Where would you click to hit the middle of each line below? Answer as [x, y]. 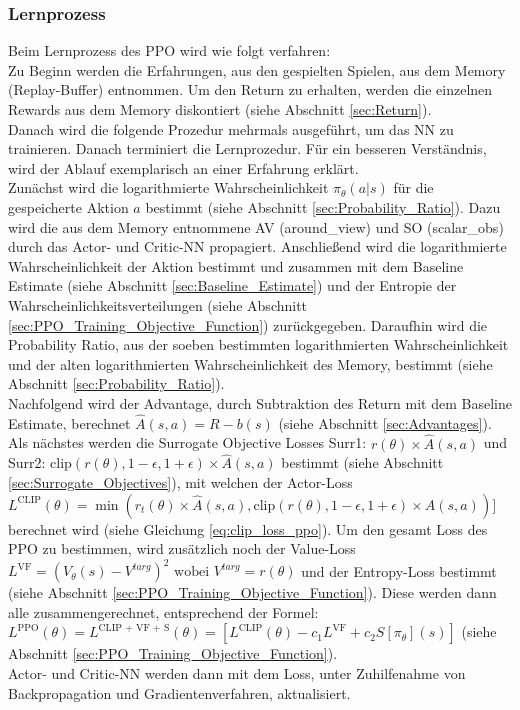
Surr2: [27, 462]
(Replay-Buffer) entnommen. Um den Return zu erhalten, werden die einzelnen [250, 89]
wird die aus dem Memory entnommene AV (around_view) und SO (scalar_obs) [256, 226]
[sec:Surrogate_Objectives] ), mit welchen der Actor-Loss [180, 481]
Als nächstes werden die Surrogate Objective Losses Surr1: [187, 442]
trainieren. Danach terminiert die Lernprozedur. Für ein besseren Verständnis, [247, 148]
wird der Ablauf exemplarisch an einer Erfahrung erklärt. [183, 167]
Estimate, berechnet [69, 422]
